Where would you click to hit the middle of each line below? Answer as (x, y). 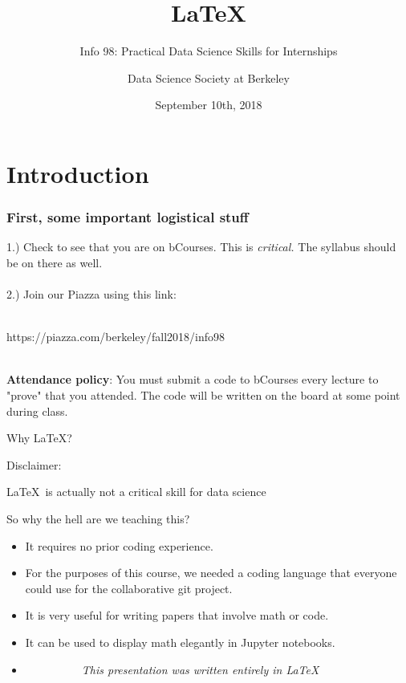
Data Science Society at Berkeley (209, 77)
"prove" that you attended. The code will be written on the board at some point (203, 395)
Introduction (78, 173)
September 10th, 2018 (209, 105)
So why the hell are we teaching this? (98, 519)
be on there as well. (55, 262)
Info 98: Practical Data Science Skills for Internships (209, 51)
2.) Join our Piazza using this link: (91, 294)
